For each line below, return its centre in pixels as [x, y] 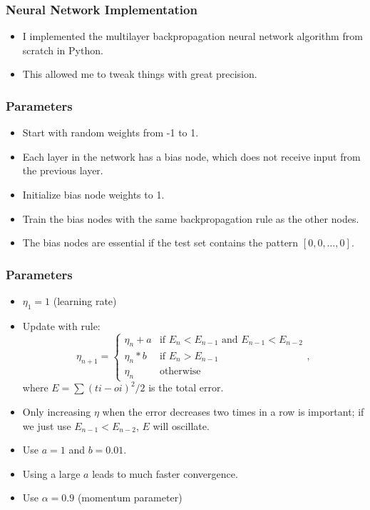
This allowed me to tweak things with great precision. [140, 74]
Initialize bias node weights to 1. [93, 194]
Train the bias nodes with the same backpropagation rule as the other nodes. [191, 218]
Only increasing [57, 411]
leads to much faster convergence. [165, 473]
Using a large [51, 473]
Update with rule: [61, 325]
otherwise [180, 372]
